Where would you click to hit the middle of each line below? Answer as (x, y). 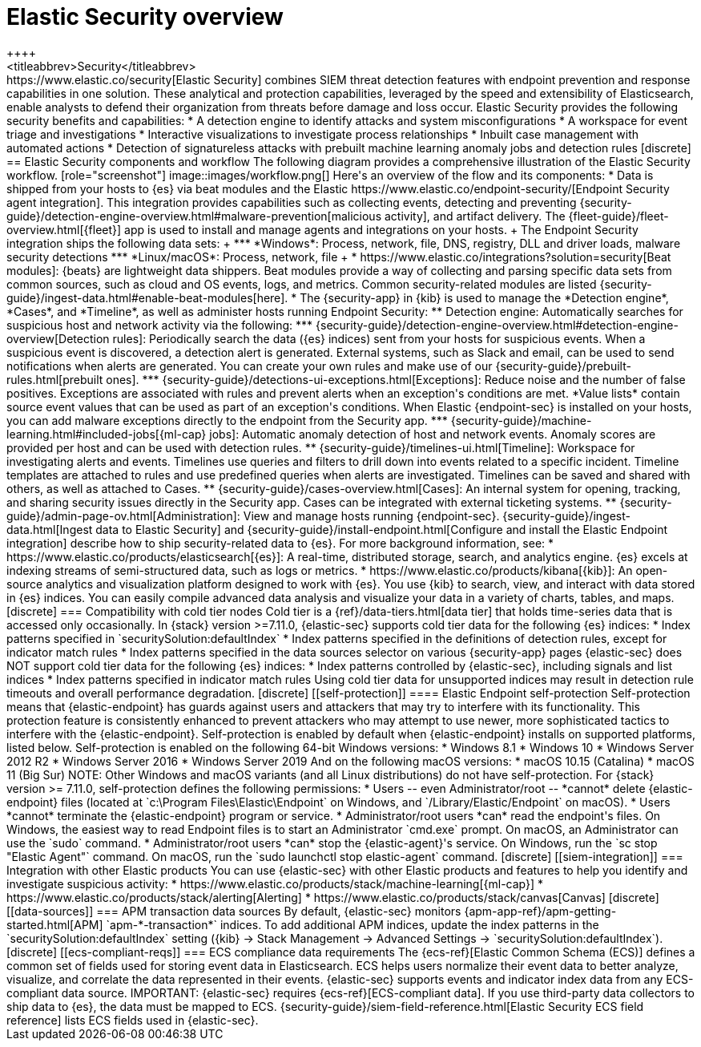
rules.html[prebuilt (55, 379)
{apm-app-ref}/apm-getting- (540, 911)
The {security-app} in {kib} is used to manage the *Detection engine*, (484, 297)
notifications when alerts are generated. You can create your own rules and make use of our (250, 366)
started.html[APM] (55, 924)
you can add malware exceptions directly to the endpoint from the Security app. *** (227, 420)
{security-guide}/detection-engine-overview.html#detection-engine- (497, 325)
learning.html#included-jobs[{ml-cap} (107, 434)
